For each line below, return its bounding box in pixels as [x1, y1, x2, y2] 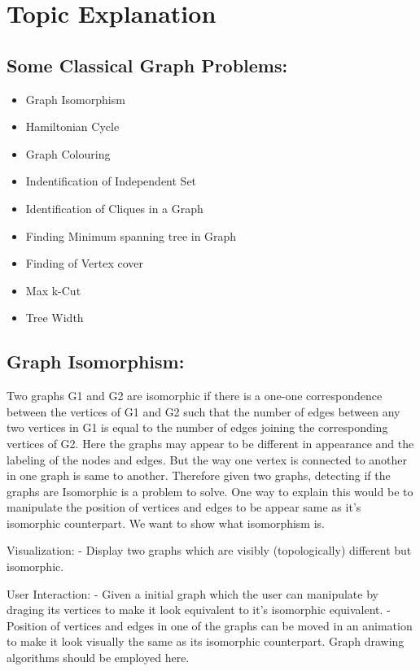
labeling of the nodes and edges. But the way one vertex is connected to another [7, 451, 408, 468]
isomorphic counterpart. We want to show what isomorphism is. [7, 514, 325, 531]
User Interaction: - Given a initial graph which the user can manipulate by [7, 585, 378, 602]
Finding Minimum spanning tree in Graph [25, 227, 237, 244]
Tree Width [25, 309, 84, 326]
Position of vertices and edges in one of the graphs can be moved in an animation [7, 617, 413, 634]
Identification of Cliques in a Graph [25, 199, 203, 216]
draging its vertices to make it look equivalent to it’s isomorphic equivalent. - [7, 601, 391, 618]
